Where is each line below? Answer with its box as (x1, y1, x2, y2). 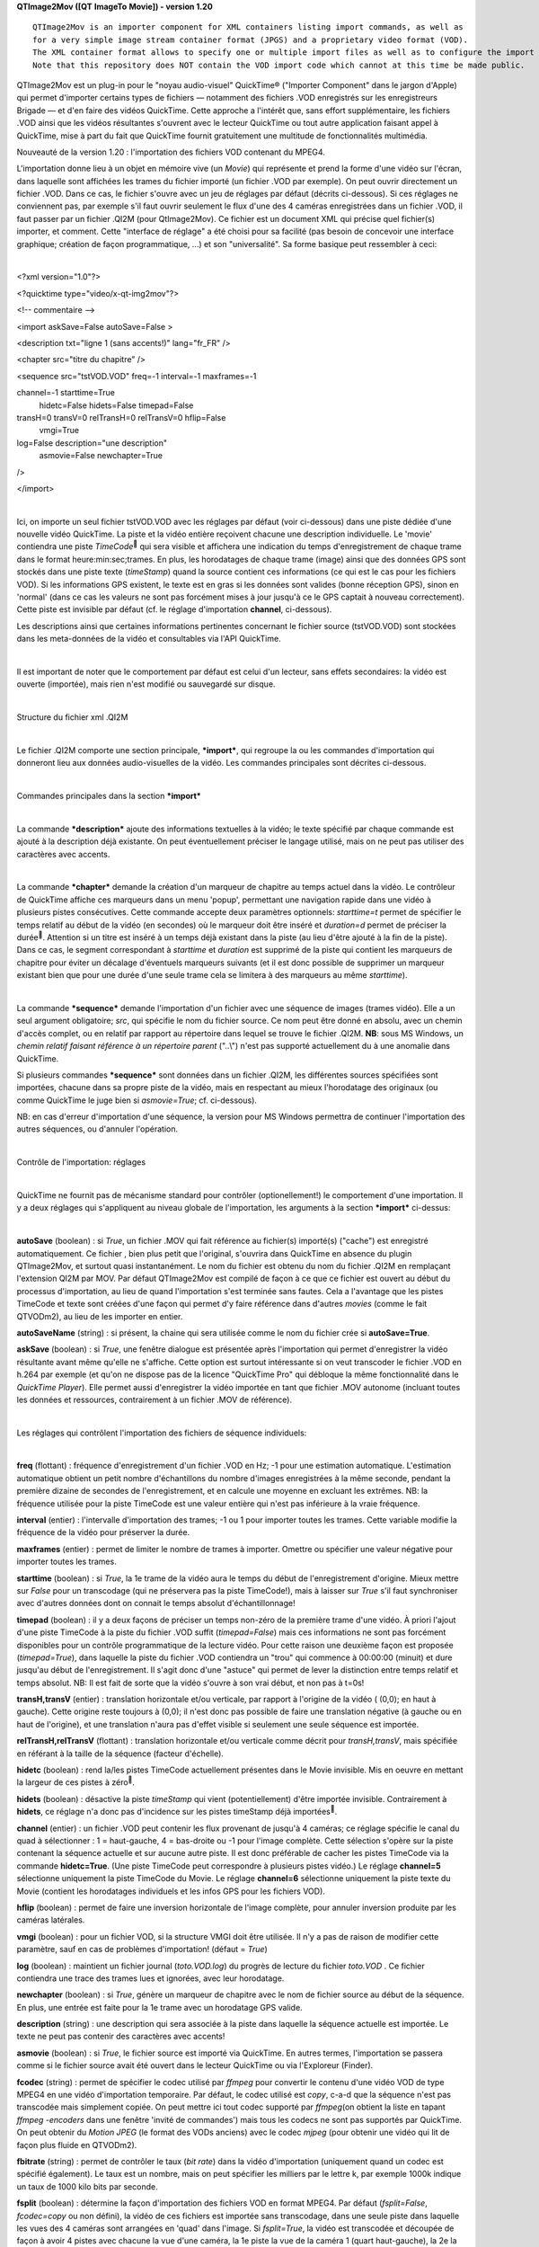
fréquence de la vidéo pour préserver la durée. (16, 1527, 190, 1538)
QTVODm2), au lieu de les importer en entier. (16, 1310, 183, 1321)
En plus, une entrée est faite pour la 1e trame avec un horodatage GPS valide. (16, 2002, 303, 2012)
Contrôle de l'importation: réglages (16, 1157, 146, 1168)
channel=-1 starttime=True (16, 387, 116, 398)
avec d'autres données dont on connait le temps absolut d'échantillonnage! (16, 1598, 296, 1609)
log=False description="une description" (16, 437, 168, 449)
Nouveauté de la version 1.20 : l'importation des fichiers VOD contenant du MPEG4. (16, 147, 325, 157)
